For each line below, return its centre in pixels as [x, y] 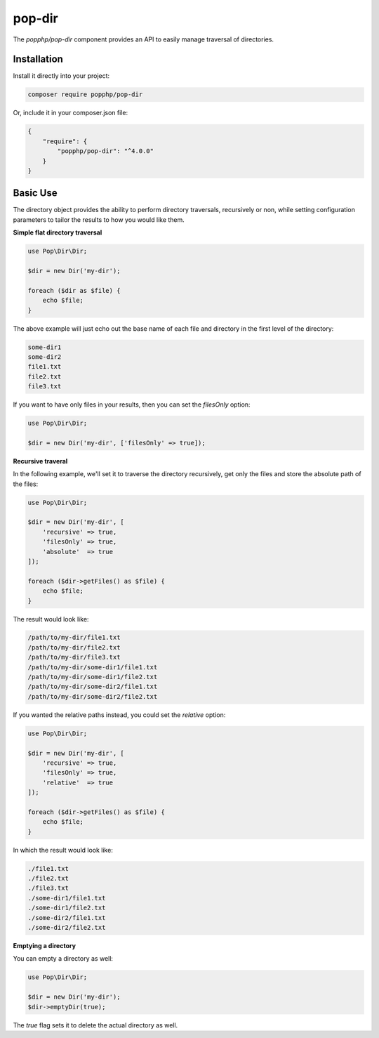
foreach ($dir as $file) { [74, 290]
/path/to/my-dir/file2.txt [74, 647]
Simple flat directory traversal [58, 232]
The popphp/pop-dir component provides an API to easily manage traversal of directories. [143, 39]
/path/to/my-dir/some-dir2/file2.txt [93, 696]
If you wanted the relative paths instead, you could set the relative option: [119, 715]
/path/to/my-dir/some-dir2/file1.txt [93, 687]
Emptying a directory [45, 946]
